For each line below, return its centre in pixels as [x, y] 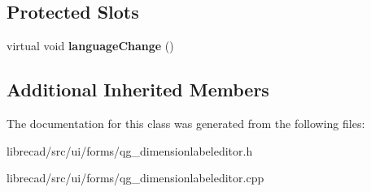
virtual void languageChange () [90, 46]
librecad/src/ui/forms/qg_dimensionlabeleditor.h [130, 150]
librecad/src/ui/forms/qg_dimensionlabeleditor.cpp [135, 178]
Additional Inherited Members [138, 90]
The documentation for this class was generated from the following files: [186, 123]
